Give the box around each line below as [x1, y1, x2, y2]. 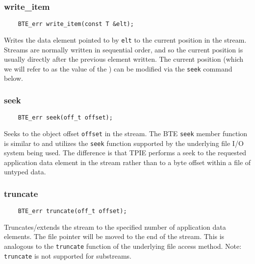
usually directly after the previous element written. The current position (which [4, 54, 244, 64]
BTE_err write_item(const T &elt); [18, 21, 134, 28]
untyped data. [4, 167, 46, 177]
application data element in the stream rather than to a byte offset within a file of [4, 157, 251, 167]
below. [4, 73, 23, 83]
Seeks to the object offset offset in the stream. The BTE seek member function [4, 128, 248, 138]
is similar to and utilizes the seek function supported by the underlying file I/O [4, 138, 244, 148]
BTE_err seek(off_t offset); [18, 114, 113, 121]
